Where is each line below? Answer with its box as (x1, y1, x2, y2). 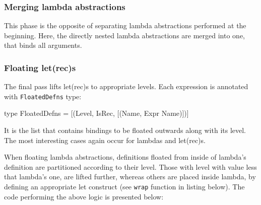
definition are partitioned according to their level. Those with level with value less (4, 161, 257, 172)
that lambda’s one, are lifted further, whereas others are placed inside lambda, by (4, 171, 256, 182)
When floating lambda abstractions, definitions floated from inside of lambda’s (4, 152, 246, 162)
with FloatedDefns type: (4, 91, 82, 101)
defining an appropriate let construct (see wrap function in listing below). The (4, 181, 245, 192)
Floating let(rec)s (4, 61, 76, 74)
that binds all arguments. (4, 40, 82, 50)
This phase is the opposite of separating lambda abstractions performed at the (4, 20, 246, 31)
